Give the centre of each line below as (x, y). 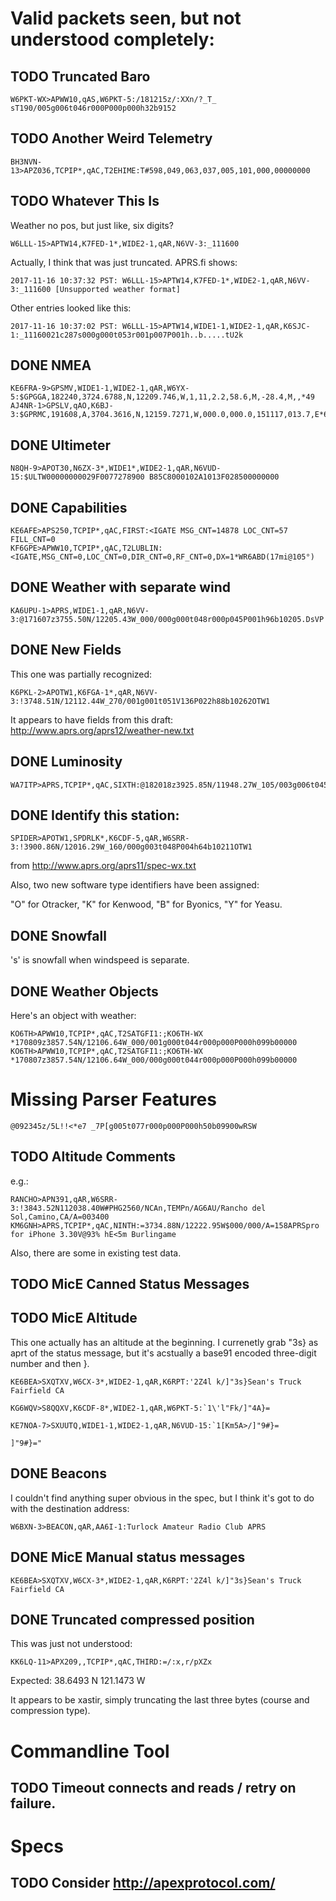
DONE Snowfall (58, 935)
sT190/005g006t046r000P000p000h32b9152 (93, 108)
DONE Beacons (58, 1473)
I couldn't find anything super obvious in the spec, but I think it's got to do (162, 1498)
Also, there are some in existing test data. (96, 1253)
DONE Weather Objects (84, 991)
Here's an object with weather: (73, 1015)
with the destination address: (70, 1508)
